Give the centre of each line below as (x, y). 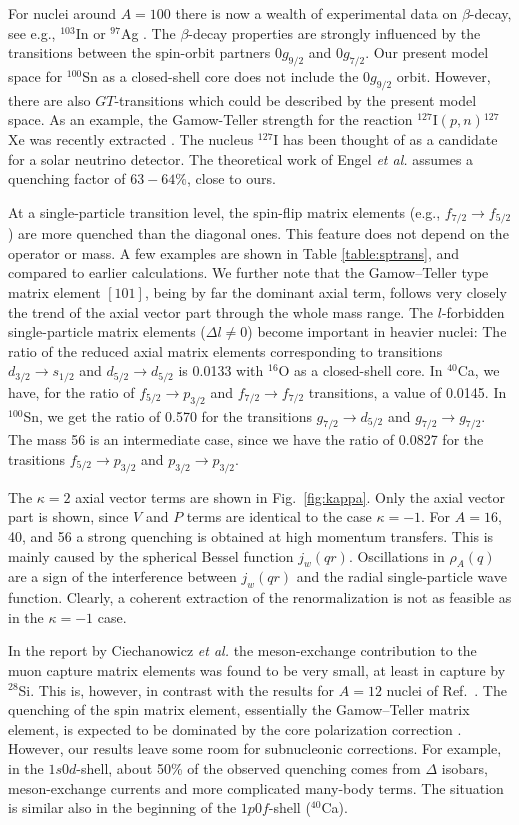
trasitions (36, 459)
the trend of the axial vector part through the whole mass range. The (221, 311)
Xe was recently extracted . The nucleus (131, 138)
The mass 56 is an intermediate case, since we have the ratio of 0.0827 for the (246, 439)
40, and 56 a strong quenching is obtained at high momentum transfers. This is (251, 535)
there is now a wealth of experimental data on (316, 13)
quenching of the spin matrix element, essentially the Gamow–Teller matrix (239, 709)
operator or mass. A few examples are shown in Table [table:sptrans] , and (233, 252)
